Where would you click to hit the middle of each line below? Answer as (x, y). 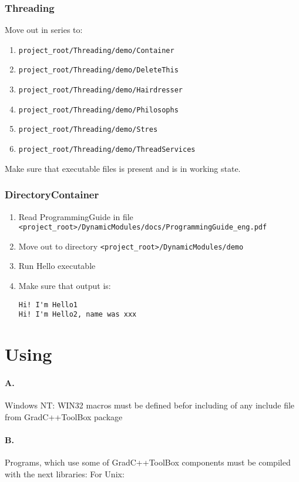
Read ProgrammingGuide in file (76, 216)
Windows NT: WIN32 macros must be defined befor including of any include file (150, 405)
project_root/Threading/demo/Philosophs (98, 110)
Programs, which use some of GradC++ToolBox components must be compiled (148, 462)
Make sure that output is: (65, 286)
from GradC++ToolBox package (64, 416)
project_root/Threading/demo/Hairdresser (100, 90)
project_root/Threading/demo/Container (96, 50)
